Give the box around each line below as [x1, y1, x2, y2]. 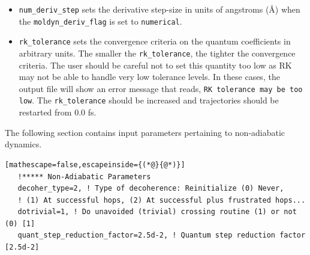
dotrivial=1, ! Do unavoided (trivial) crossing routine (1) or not [17, 207, 297, 217]
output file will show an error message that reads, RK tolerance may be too [19, 82, 303, 94]
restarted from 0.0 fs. [19, 106, 97, 118]
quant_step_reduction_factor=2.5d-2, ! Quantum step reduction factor [17, 231, 306, 240]
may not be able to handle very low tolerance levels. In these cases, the [19, 70, 280, 83]
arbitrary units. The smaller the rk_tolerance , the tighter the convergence [19, 46, 296, 59]
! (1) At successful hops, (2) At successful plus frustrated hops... [17, 195, 306, 204]
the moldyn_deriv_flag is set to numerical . [19, 14, 182, 27]
